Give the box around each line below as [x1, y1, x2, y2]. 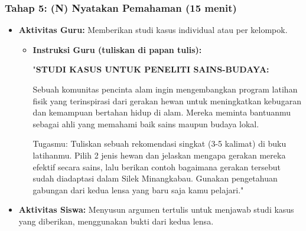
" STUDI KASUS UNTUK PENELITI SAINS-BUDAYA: [32, 63, 269, 75]
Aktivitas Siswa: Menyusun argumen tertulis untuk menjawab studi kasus [18, 203, 294, 216]
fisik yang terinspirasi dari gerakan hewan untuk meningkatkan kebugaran [32, 94, 301, 107]
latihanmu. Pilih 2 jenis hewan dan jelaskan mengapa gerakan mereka [32, 148, 286, 161]
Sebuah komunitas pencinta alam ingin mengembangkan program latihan [32, 83, 298, 95]
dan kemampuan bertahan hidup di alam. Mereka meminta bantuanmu [32, 106, 291, 118]
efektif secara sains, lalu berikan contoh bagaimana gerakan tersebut [32, 160, 281, 173]
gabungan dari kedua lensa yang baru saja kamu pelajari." [32, 183, 244, 196]
